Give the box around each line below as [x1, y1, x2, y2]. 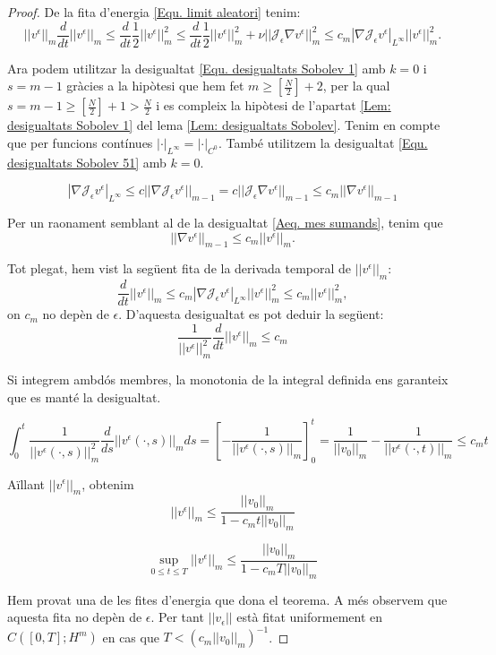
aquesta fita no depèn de [7, 608, 142, 626]
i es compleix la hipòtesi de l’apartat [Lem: [156, 96, 391, 115]
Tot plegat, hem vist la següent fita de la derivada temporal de [7, 259, 352, 278]
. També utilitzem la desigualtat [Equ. [218, 133, 428, 151]
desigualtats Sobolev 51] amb [7, 152, 167, 171]
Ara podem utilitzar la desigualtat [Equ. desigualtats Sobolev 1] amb [7, 58, 386, 77]
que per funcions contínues [7, 133, 153, 151]
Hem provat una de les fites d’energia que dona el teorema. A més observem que [7, 590, 448, 608]
